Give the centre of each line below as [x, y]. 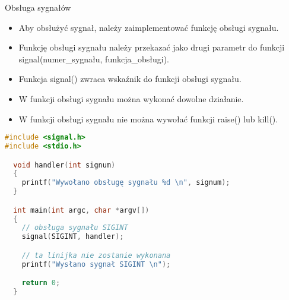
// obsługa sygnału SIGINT [75, 228]
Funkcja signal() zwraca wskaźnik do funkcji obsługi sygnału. [130, 79]
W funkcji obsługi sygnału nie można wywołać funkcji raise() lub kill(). [148, 119]
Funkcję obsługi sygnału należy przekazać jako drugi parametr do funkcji [152, 47]
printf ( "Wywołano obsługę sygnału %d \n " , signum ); [126, 183]
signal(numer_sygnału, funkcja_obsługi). [94, 59]
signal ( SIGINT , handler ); [73, 237]
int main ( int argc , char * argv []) [81, 210]
